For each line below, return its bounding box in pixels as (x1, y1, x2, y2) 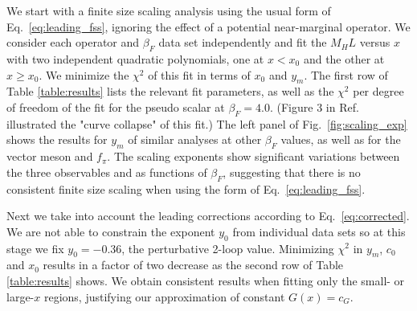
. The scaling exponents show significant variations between (107, 148, 400, 165)
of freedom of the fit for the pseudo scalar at (6, 98, 225, 115)
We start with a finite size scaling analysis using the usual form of (6, 2, 331, 18)
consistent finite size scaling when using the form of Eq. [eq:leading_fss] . (6, 180, 366, 197)
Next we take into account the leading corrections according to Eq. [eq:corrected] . (6, 207, 410, 224)
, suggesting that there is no (223, 163, 361, 180)
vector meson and (6, 148, 93, 165)
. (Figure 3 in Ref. (269, 98, 359, 115)
